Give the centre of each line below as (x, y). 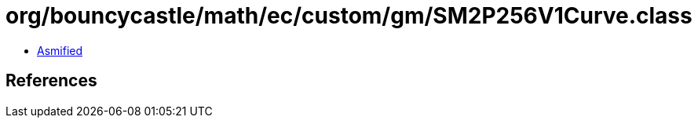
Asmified (60, 50)
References (51, 81)
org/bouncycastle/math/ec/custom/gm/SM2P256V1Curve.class (349, 16)
